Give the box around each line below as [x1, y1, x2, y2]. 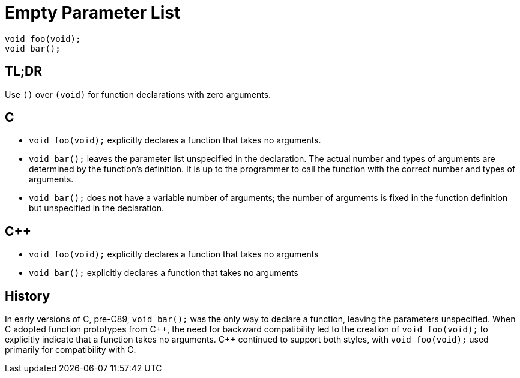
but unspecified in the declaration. [29, 203, 165, 214]
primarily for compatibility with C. [5, 344, 136, 355]
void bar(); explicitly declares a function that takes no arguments [29, 268, 298, 278]
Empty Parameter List [5, 2, 181, 23]
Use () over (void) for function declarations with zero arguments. [5, 89, 271, 100]
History [5, 288, 50, 304]
